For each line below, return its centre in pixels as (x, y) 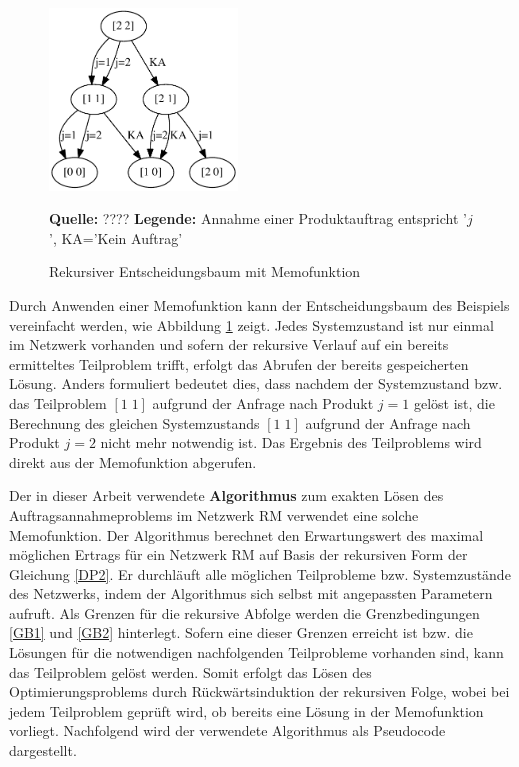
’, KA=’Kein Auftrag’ (116, 237)
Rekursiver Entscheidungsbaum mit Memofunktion (205, 271)
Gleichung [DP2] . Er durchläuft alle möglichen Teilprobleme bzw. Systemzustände (260, 573)
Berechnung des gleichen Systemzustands (134, 422)
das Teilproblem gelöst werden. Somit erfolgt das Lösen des (190, 671)
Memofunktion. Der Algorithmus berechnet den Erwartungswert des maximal (246, 534)
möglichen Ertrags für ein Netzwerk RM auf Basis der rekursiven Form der (238, 554)
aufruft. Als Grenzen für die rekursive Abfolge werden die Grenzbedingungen (244, 612)
